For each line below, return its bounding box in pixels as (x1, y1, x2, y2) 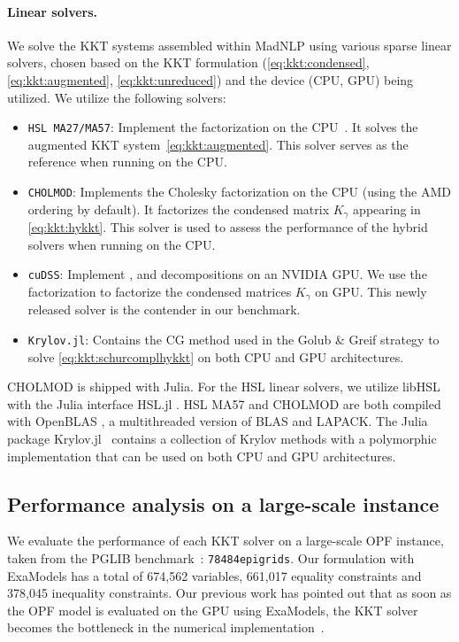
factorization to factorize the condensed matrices (27, 282, 292, 300)
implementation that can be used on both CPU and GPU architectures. (7, 446, 396, 465)
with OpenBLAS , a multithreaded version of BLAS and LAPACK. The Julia (7, 412, 428, 430)
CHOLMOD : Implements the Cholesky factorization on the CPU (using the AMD (27, 182, 451, 201)
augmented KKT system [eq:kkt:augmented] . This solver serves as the (27, 135, 409, 153)
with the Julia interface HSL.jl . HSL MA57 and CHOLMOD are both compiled (7, 394, 441, 413)
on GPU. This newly (315, 282, 427, 300)
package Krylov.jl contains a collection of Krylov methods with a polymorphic (7, 429, 437, 448)
